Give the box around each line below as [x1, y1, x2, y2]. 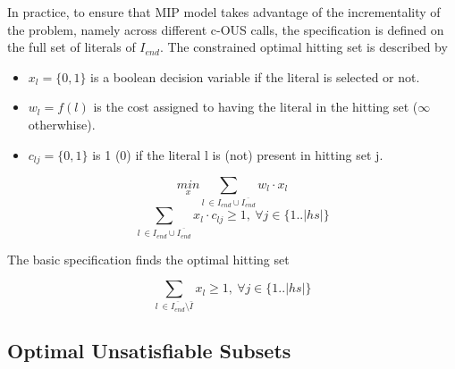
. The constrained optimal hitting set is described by [159, 38, 448, 56]
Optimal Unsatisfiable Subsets [7, 337, 291, 365]
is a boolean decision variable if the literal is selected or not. [90, 67, 420, 86]
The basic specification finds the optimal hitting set [7, 249, 290, 268]
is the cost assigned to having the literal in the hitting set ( [93, 97, 418, 116]
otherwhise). [28, 114, 96, 133]
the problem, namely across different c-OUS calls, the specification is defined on [7, 20, 444, 38]
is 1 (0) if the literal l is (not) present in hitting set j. [92, 145, 383, 164]
